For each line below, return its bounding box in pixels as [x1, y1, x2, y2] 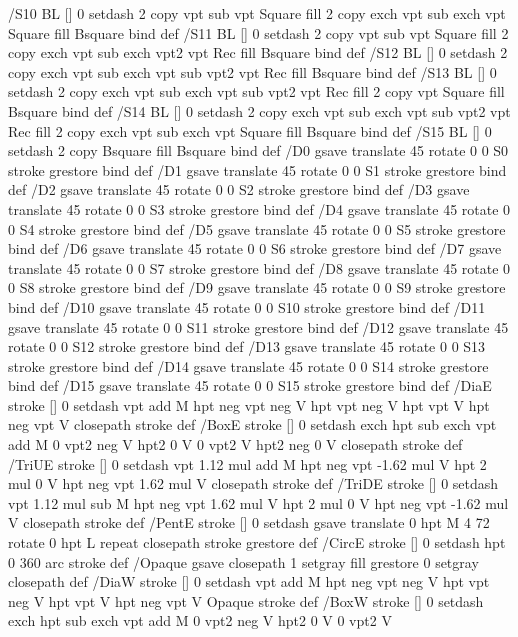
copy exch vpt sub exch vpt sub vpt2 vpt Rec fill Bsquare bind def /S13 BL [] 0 [8, 61, 497, 82]
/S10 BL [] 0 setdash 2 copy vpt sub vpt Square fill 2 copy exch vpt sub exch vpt [8, 3, 506, 23]
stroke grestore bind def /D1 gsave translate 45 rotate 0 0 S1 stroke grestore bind [8, 159, 507, 180]
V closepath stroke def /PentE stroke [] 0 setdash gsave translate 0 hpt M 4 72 [8, 512, 490, 533]
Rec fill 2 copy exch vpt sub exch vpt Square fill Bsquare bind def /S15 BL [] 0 [8, 120, 492, 141]
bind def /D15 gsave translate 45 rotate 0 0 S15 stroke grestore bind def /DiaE [8, 375, 492, 396]
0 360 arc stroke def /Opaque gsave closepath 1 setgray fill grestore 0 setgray [8, 551, 479, 572]
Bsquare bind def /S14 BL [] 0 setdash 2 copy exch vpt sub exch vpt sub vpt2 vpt [8, 100, 511, 121]
